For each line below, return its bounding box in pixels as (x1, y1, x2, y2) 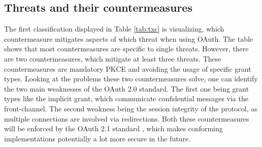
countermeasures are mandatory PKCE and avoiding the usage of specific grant (4, 63, 251, 74)
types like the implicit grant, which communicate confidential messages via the (4, 93, 248, 104)
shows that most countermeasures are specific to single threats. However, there (4, 43, 249, 54)
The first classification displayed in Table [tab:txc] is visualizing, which (4, 23, 224, 34)
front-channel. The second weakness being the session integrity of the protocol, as (4, 103, 257, 113)
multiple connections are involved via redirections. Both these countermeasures (4, 113, 249, 124)
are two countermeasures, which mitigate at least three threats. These (4, 53, 221, 64)
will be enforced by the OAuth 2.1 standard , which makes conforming (4, 123, 223, 134)
